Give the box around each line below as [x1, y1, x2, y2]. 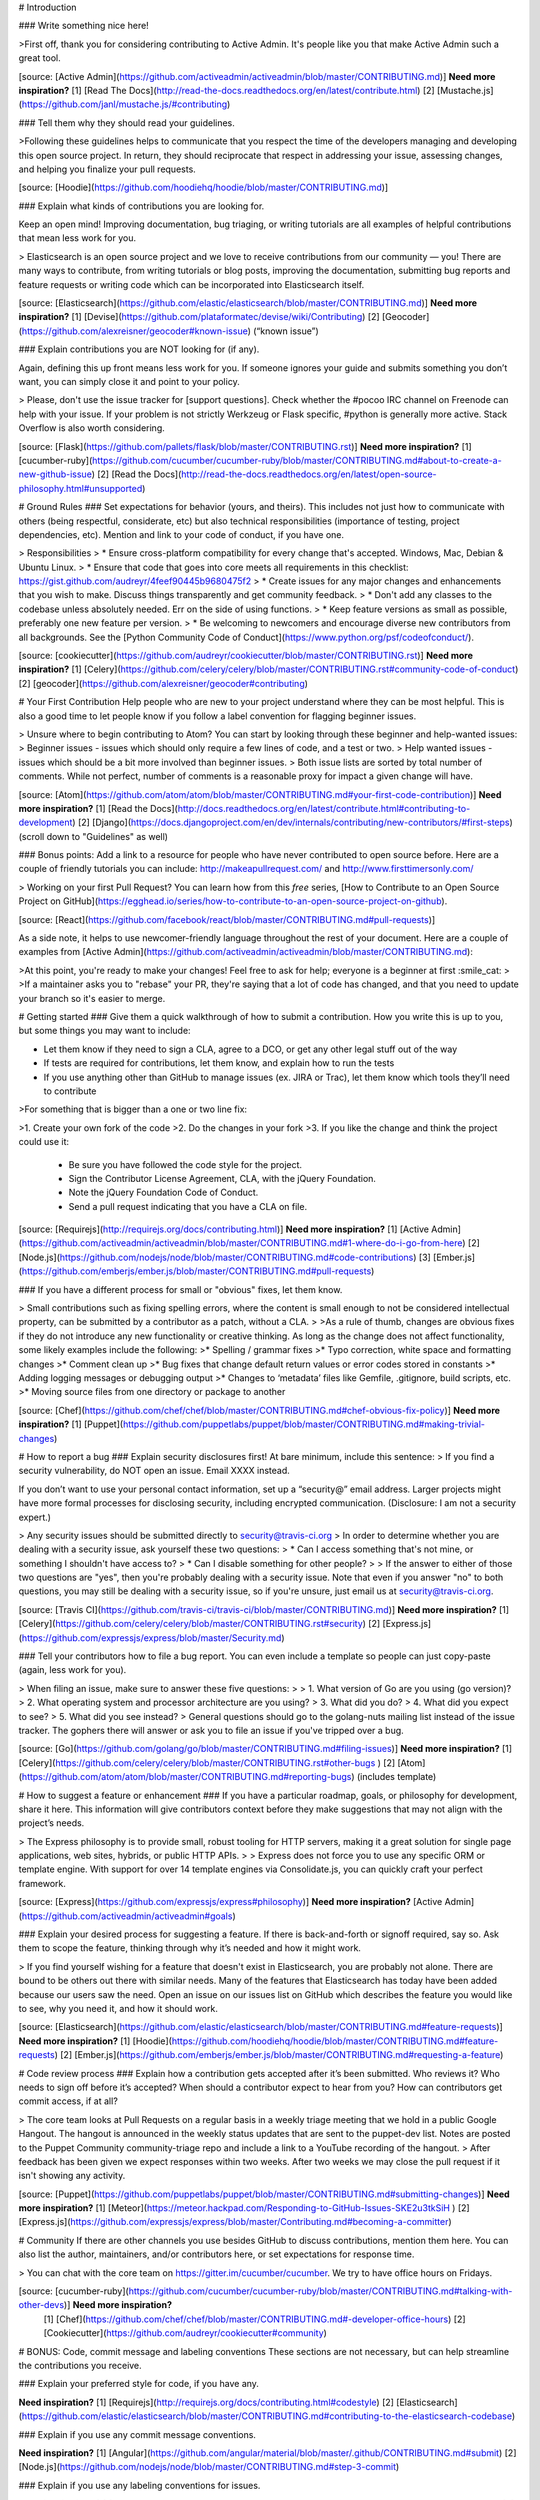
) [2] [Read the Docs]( [91, 468, 182, 480]
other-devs [18, 2299, 65, 2311]
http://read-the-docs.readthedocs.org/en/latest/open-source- [181, 468, 437, 480]
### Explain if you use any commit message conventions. [18, 2428, 257, 2440]
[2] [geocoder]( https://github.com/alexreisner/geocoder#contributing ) [18, 677, 309, 689]
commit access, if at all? [18, 2095, 119, 2107]
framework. [18, 1877, 67, 1889]
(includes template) [356, 1771, 437, 1783]
